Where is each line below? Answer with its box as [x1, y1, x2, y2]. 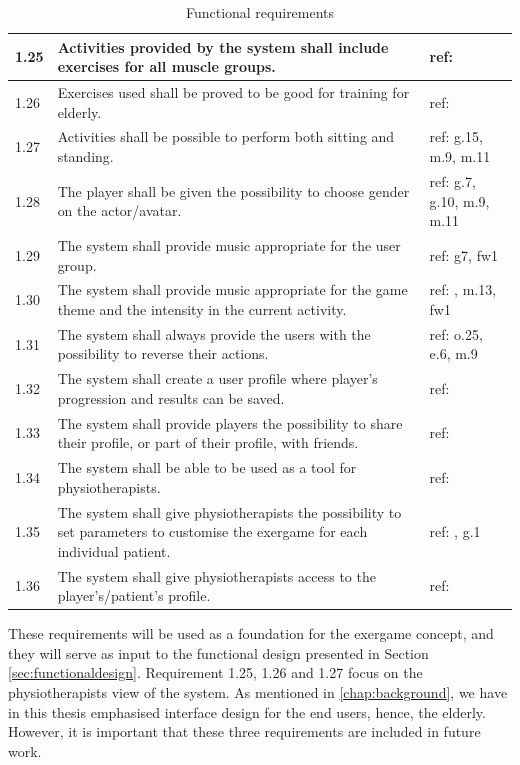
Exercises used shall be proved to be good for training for [57, 82, 410, 103]
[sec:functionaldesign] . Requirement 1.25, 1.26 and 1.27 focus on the [8, 662, 423, 683]
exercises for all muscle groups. [57, 56, 276, 77]
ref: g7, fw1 [429, 244, 499, 265]
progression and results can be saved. [57, 387, 285, 408]
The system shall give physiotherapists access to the [57, 565, 376, 586]
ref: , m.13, [429, 279, 497, 300]
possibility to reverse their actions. [57, 343, 269, 364]
